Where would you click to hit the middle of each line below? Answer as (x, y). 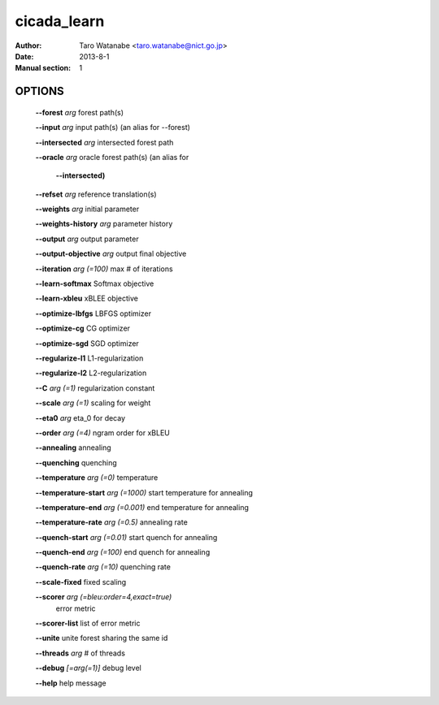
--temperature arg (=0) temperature (97, 478)
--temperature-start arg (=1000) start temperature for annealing (144, 492)
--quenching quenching (76, 462)
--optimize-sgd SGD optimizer (87, 343)
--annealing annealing (73, 448)
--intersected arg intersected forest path (104, 142)
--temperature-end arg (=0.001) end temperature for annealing (142, 507)
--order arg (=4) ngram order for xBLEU (102, 433)
